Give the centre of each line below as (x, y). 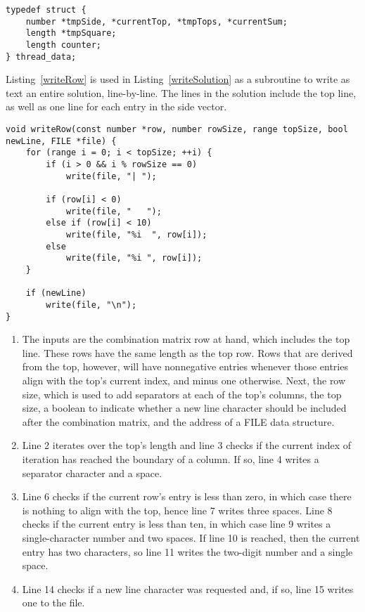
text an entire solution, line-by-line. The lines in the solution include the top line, (181, 92)
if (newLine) (56, 293)
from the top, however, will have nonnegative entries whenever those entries (185, 366)
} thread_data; (41, 57)
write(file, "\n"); (91, 305)
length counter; (64, 45)
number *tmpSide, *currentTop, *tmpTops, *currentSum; (156, 21)
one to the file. (53, 603)
